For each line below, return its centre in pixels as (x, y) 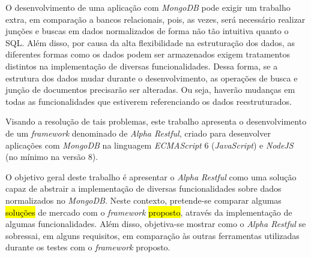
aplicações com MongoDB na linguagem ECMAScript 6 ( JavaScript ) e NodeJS (149, 145)
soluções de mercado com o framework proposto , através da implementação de (149, 212)
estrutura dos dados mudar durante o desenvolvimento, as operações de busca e (152, 78)
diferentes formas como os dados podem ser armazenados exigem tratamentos (148, 54)
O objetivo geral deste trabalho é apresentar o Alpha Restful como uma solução (151, 176)
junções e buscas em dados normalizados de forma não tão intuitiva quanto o (147, 31)
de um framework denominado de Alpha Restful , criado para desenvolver (138, 133)
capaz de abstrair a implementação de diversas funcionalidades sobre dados (143, 188)
